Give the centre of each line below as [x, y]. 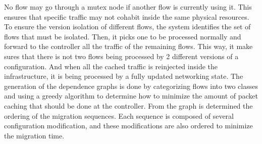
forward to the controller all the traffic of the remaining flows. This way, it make [128, 46]
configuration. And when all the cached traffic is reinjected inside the [111, 66]
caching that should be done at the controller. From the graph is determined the [128, 105]
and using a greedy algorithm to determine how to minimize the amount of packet [131, 96]
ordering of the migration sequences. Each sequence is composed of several [119, 115]
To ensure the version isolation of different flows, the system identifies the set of [127, 27]
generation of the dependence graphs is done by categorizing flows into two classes [131, 86]
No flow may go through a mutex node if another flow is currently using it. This [128, 7]
